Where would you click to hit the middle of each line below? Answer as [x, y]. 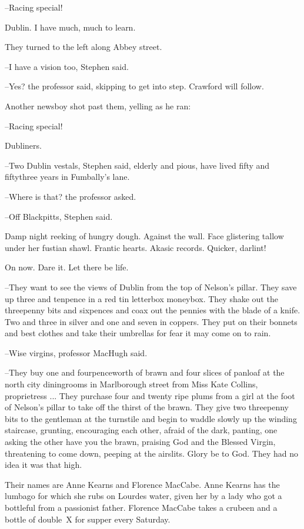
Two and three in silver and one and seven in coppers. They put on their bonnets [151, 321]
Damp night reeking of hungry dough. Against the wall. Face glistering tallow [144, 236]
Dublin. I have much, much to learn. [70, 27]
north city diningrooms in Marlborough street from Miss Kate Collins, [131, 384]
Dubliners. [23, 145]
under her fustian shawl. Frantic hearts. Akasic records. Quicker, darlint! [136, 247]
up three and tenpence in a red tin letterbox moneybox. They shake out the [141, 298]
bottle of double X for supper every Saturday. [88, 519]
